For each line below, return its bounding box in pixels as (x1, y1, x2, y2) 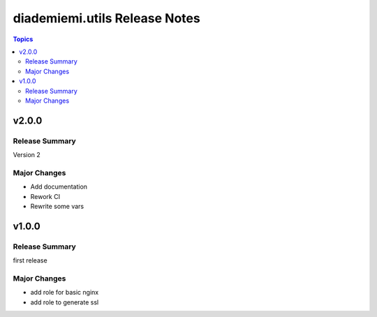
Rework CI (30, 192, 61, 200)
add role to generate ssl (30, 297, 99, 307)
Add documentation (30, 182, 87, 191)
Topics (13, 35, 34, 43)
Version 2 (13, 151, 41, 159)
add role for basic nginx (30, 288, 99, 297)
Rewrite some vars (30, 202, 84, 210)
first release (13, 256, 48, 265)
